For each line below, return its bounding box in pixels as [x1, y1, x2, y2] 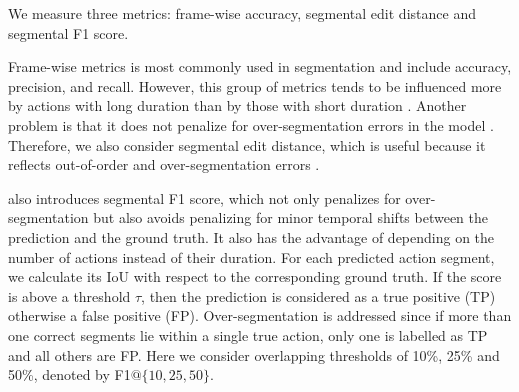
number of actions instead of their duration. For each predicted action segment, [8, 246, 495, 267]
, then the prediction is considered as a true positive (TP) [141, 285, 496, 306]
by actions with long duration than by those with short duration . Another [8, 95, 467, 116]
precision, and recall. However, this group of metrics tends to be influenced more [8, 75, 502, 96]
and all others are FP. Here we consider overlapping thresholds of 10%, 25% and [8, 344, 500, 365]
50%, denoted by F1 [8, 364, 131, 385]
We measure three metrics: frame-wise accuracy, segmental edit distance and [8, 3, 476, 23]
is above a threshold [8, 285, 131, 306]
